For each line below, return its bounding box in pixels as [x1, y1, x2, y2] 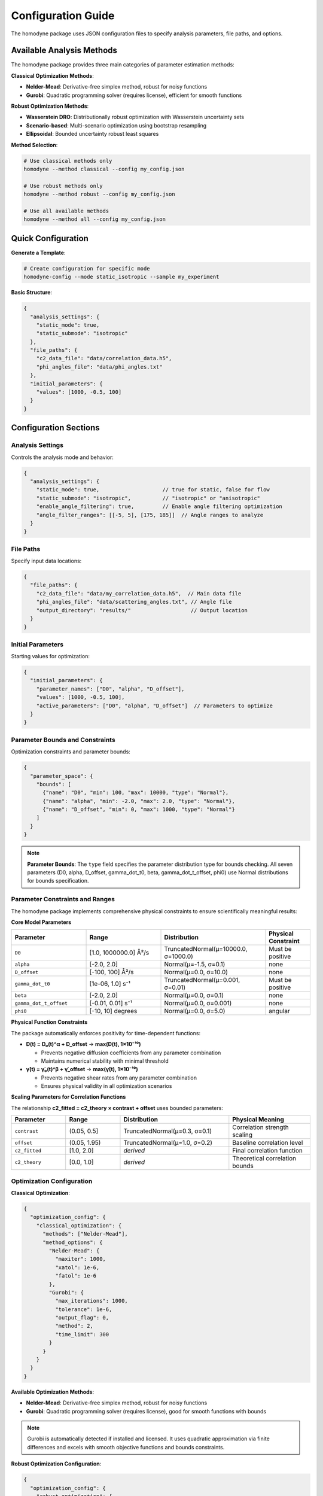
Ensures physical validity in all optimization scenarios [41, 1083, 172, 1090]
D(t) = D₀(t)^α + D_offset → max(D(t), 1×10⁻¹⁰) [26, 1041, 141, 1048]
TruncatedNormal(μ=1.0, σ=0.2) [123, 1139, 212, 1147]
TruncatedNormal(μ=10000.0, [164, 945, 248, 953]
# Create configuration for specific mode [23, 265, 150, 272]
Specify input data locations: [11, 557, 82, 565]
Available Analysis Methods [11, 45, 118, 56]
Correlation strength [232, 1123, 290, 1132]
